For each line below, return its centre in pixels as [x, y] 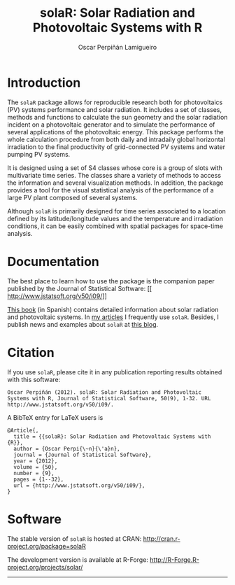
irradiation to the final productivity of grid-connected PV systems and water [116, 147]
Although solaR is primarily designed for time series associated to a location [116, 211]
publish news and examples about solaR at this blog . [83, 324]
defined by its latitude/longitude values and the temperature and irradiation [115, 218]
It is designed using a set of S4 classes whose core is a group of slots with [115, 168]
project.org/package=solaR [47, 546]
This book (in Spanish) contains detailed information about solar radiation [113, 309]
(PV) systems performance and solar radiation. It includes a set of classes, [115, 109]
